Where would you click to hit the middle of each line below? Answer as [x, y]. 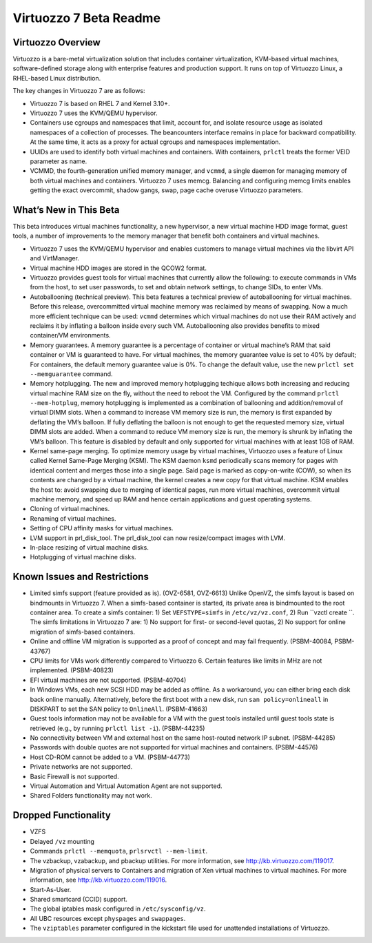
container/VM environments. [70, 335]
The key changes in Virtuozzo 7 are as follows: [79, 91]
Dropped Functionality [62, 815]
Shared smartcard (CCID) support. [79, 900]
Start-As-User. [51, 889]
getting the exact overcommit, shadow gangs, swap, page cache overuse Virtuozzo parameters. [166, 190]
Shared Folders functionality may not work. [91, 796]
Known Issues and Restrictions [81, 577]
